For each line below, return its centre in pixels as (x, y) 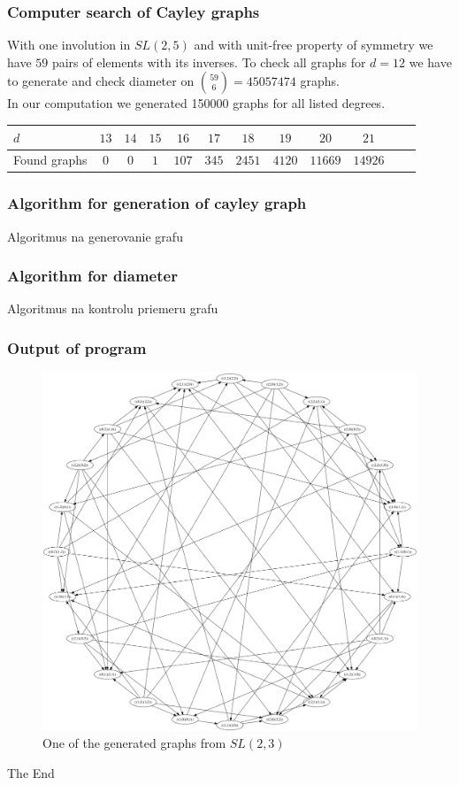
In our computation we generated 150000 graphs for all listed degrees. (196, 103)
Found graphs (50, 160)
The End (31, 773)
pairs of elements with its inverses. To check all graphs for (209, 62)
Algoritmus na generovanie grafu (95, 236)
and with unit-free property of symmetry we (314, 45)
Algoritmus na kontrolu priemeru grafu (113, 308)
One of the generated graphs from (134, 743)
